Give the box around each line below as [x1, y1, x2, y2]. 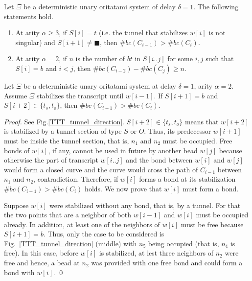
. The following [193, 1, 239, 11]
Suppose [4, 200, 29, 210]
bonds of [4, 145, 30, 155]
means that [184, 116, 219, 126]
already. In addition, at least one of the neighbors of [4, 219, 160, 229]
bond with [4, 267, 35, 277]
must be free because [181, 219, 244, 229]
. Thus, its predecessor [144, 126, 211, 136]
